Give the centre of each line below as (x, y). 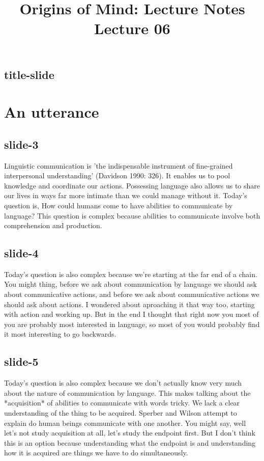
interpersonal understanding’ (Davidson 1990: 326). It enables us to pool (117, 175)
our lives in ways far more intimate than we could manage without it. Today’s (126, 195)
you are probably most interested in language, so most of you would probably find (132, 324)
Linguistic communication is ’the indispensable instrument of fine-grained (119, 165)
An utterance (52, 112)
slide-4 (21, 253)
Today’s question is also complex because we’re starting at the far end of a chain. (131, 274)
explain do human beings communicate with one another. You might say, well (125, 423)
